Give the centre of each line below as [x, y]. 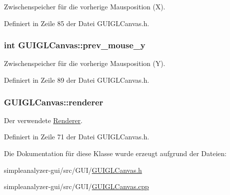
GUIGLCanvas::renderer [54, 102]
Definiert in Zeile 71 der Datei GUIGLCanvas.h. [77, 137]
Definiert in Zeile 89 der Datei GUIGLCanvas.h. [77, 80]
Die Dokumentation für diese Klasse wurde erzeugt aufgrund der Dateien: [115, 153]
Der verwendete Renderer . [43, 120]
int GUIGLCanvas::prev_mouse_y [75, 45]
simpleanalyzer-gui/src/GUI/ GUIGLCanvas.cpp [77, 186]
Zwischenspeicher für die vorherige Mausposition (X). [85, 6]
